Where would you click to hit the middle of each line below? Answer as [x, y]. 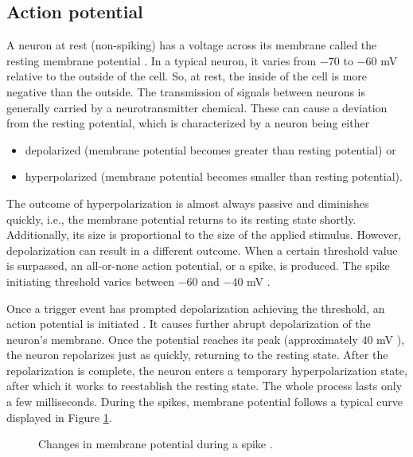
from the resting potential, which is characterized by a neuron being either [188, 123]
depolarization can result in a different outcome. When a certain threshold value [202, 250]
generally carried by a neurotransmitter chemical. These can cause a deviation [197, 107]
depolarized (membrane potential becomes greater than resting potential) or [210, 149]
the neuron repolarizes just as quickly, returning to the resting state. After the [197, 355]
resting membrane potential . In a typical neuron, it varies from [162, 60]
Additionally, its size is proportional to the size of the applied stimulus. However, [204, 234]
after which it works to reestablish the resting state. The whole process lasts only [205, 386]
